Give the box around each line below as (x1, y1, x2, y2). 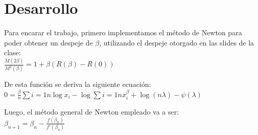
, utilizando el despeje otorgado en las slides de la (99, 37, 254, 48)
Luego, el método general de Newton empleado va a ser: (4, 106, 179, 117)
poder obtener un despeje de (4, 37, 93, 48)
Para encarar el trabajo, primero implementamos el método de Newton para (4, 27, 242, 38)
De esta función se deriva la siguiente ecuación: (4, 79, 151, 89)
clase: (4, 47, 21, 58)
